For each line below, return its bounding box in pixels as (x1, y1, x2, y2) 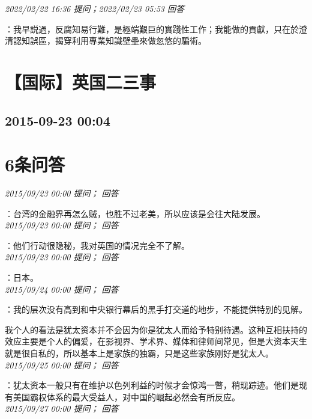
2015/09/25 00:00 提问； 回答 (5, 358, 119, 371)
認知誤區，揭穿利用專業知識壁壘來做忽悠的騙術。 (13, 34, 206, 47)
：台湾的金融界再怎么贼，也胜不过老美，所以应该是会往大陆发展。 (5, 207, 265, 219)
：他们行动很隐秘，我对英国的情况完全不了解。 (5, 239, 190, 251)
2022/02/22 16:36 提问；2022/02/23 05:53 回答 (5, 2, 184, 14)
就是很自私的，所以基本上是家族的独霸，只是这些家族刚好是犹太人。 (5, 347, 274, 359)
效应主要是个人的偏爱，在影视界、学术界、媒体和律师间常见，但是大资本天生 (5, 335, 307, 347)
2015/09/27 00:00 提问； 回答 (5, 402, 119, 415)
